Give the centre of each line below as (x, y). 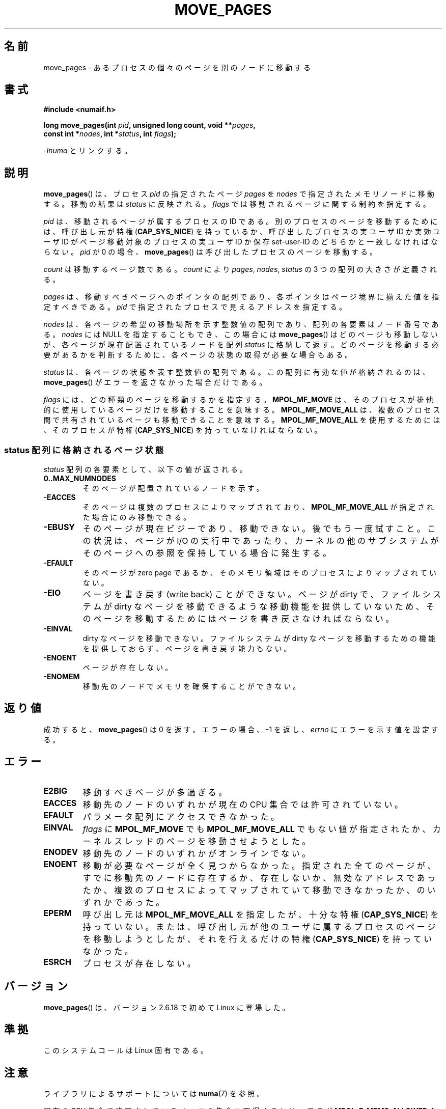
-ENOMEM (62, 677)
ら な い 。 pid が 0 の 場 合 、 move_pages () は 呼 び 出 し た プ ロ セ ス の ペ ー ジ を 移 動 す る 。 (210, 252)
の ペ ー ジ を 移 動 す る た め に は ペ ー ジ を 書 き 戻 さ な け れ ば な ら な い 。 (238, 619)
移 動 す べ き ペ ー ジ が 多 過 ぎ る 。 (155, 792)
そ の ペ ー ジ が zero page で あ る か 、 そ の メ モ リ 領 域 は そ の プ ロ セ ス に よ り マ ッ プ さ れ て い (259, 573)
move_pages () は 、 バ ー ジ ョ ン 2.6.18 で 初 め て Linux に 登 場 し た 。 (166, 1007)
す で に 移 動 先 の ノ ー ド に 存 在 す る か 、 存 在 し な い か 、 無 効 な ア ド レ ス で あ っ (259, 878)
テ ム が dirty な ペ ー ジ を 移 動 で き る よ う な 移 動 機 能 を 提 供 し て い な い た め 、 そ (259, 607)
